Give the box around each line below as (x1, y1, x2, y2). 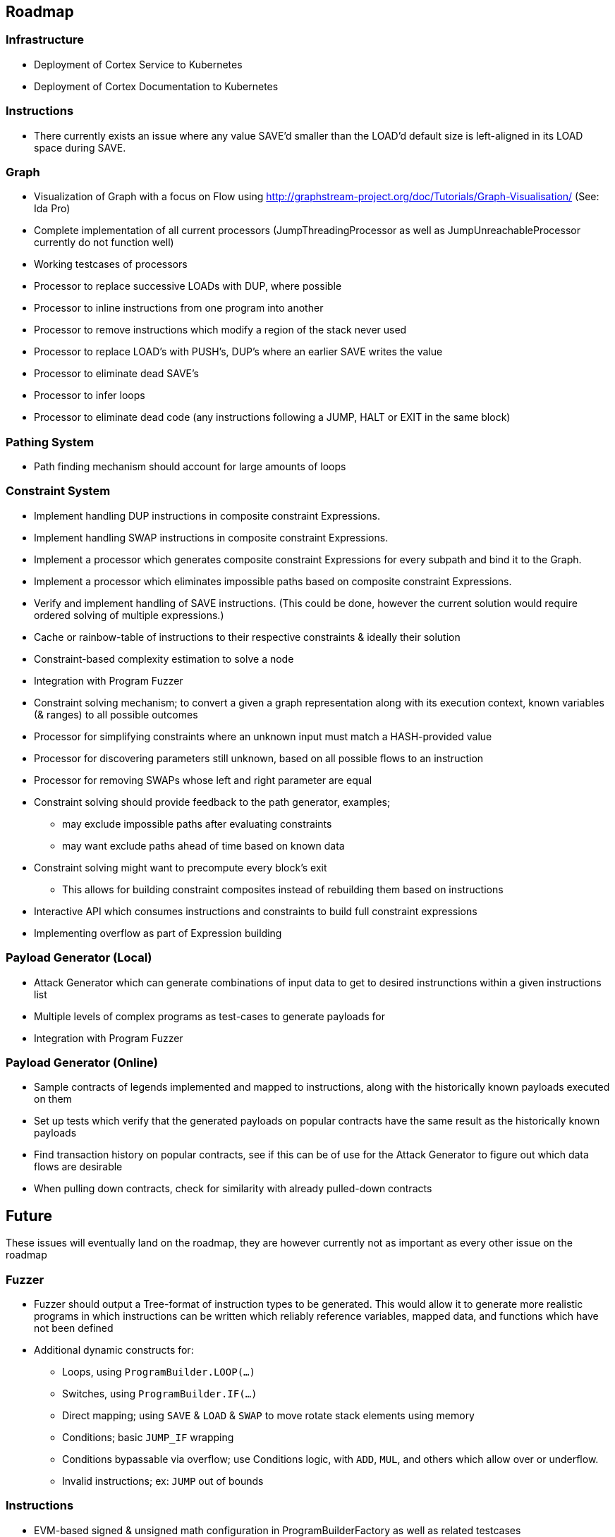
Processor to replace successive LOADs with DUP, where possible (34, 280, 342, 293)
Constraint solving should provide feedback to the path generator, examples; (34, 795, 391, 808)
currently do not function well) (34, 236, 174, 249)
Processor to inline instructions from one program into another (34, 302, 324, 314)
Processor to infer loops (34, 389, 145, 402)
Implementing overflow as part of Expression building (34, 926, 282, 939)
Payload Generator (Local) (6, 950, 152, 965)
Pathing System (6, 434, 95, 449)
